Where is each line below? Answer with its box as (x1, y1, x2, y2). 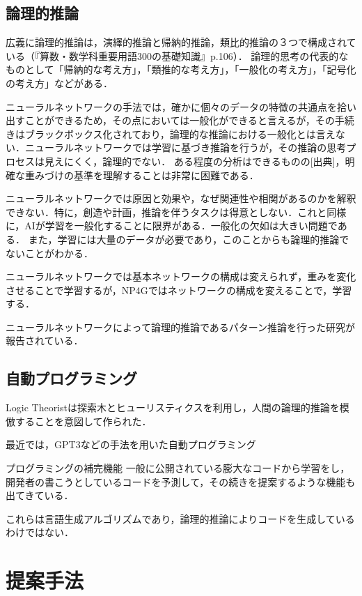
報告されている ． (6, 333, 84, 348)
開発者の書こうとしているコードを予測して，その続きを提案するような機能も (6, 474, 356, 489)
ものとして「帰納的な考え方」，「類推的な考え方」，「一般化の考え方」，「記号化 (6, 62, 356, 77)
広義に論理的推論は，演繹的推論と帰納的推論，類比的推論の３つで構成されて (6, 35, 356, 49)
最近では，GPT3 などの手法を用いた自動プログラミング (6, 437, 256, 452)
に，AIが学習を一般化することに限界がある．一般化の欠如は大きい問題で (6, 218, 338, 233)
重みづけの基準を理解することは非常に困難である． (24, 167, 259, 182)
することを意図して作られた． (15, 413, 152, 428)
